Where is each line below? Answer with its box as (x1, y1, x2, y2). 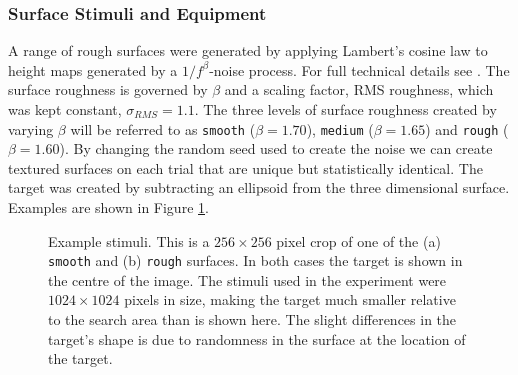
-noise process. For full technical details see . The (209, 59, 510, 80)
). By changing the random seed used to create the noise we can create (59, 138, 493, 159)
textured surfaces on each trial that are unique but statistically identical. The (8, 157, 483, 178)
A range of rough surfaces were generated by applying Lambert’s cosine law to (8, 40, 488, 61)
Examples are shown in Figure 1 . (8, 197, 209, 218)
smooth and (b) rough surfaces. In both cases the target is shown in (48, 250, 463, 271)
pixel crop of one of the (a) (276, 230, 441, 251)
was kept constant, (8, 99, 122, 119)
